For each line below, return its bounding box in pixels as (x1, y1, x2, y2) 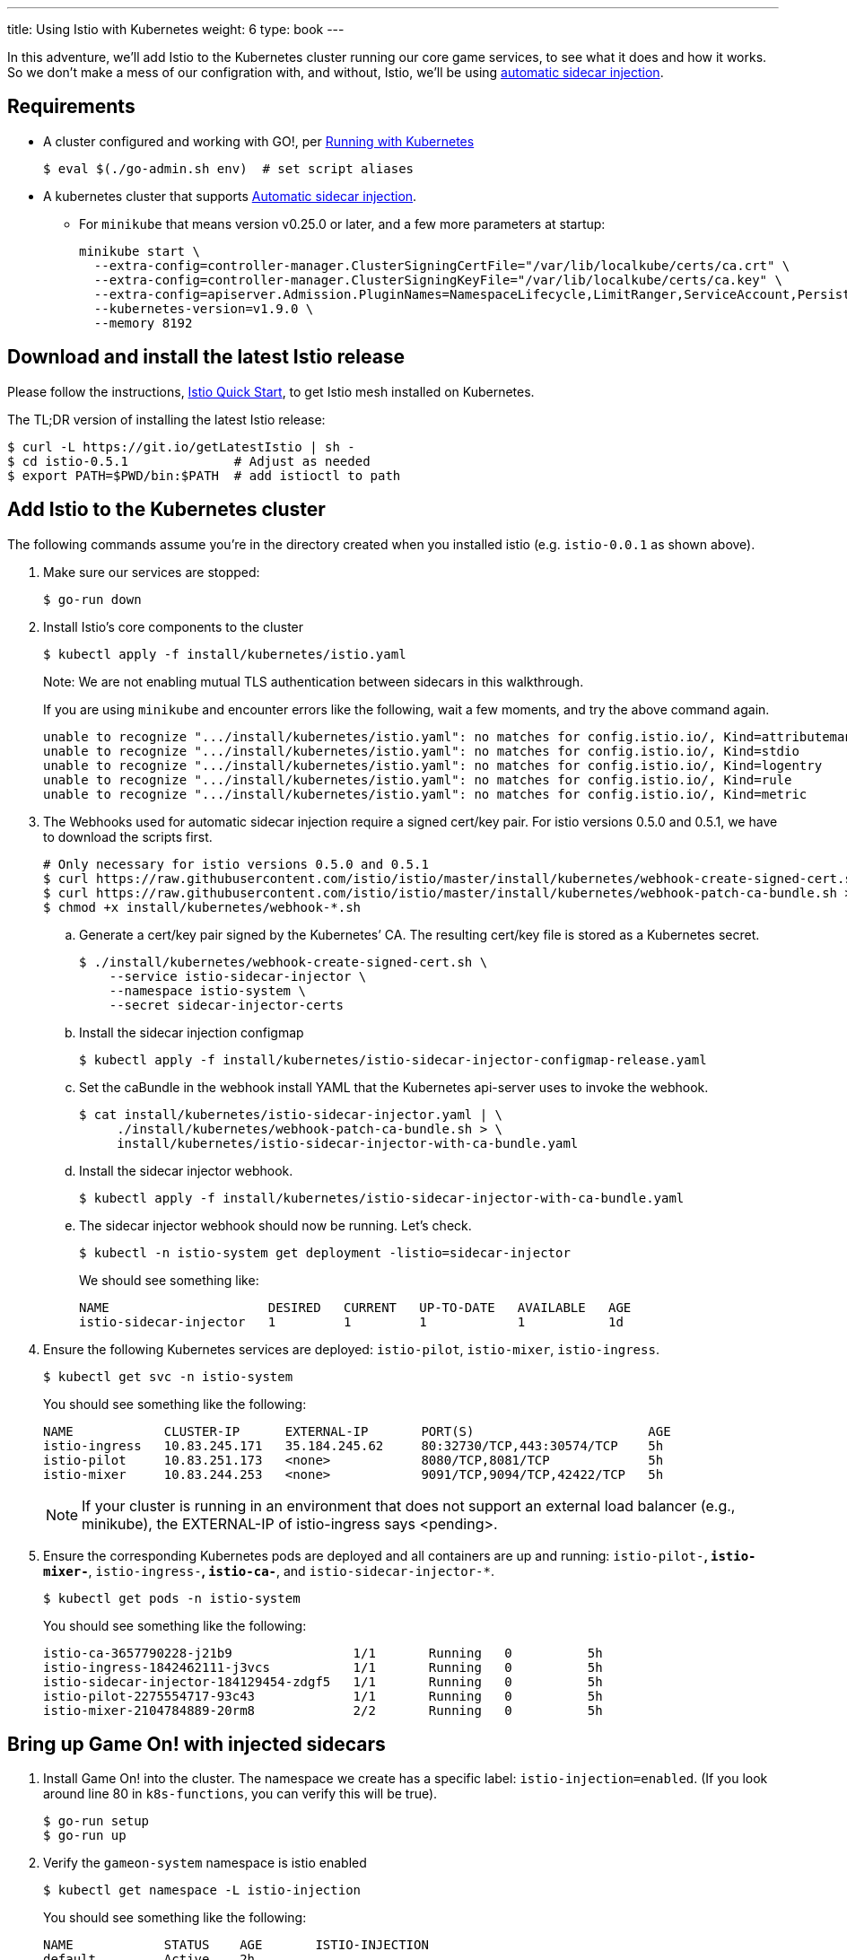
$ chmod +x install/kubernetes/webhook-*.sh (43, 899, 362, 914)
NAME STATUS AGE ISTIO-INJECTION (43, 1938, 429, 1953)
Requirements (7, 95, 135, 118)
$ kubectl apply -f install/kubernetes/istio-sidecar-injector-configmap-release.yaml (79, 1052, 707, 1067)
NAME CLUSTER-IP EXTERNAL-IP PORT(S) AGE (43, 1423, 671, 1439)
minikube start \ (79, 243, 200, 258)
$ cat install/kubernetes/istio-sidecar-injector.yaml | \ (79, 1107, 503, 1122)
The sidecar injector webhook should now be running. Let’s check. (79, 1217, 472, 1233)
